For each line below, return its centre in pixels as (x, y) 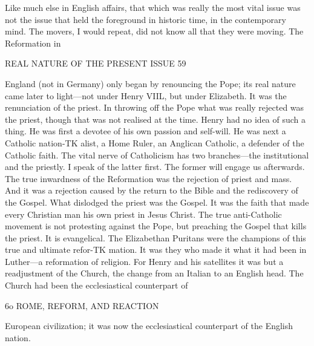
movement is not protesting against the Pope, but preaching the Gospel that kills (156, 226)
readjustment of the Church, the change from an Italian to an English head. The (154, 273)
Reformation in (33, 43)
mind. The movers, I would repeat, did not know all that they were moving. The (154, 31)
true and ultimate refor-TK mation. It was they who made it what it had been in (156, 250)
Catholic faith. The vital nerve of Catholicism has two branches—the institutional (157, 155)
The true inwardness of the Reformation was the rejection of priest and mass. (149, 178)
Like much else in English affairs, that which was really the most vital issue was (153, 7)
